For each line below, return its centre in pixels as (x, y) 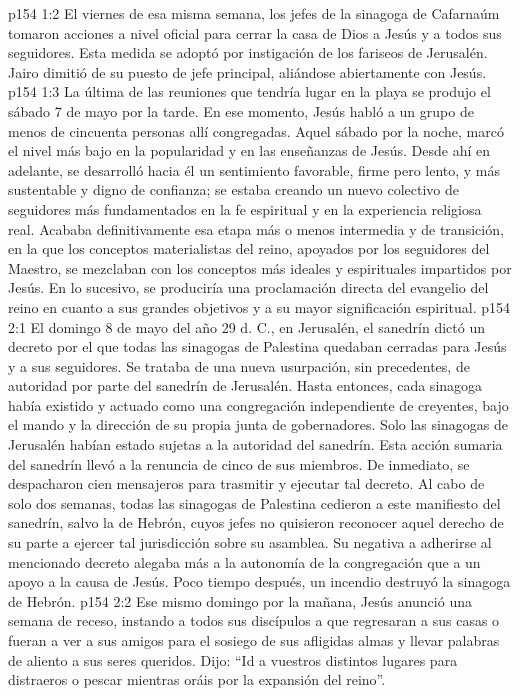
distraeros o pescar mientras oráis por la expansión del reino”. (197, 679)
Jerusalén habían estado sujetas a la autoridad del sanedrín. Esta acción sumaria (255, 444)
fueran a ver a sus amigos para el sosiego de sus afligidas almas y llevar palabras (254, 640)
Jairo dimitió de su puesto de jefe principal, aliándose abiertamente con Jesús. (247, 71)
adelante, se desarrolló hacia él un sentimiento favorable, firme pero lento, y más (254, 169)
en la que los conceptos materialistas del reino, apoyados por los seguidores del (249, 248)
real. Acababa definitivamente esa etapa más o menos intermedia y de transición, (256, 228)
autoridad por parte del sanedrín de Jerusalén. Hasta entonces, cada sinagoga (245, 385)
